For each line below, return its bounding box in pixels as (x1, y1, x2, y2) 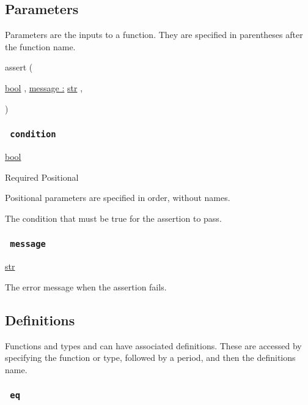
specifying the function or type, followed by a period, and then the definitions (5, 351, 296, 364)
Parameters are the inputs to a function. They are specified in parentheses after (5, 28, 303, 41)
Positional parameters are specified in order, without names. (5, 191, 230, 204)
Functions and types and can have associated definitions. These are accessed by (5, 339, 302, 352)
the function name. (5, 40, 76, 53)
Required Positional (5, 170, 79, 183)
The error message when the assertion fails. (5, 280, 167, 293)
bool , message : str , (5, 81, 83, 94)
